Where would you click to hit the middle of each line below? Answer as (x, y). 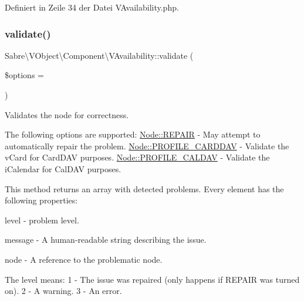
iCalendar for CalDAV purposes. (63, 168)
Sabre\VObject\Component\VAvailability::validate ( (99, 55)
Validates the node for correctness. (67, 114)
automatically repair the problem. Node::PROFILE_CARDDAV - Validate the (147, 146)
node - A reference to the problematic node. (84, 259)
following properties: (41, 200)
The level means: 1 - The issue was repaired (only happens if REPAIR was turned (152, 279)
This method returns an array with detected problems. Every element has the (144, 188)
